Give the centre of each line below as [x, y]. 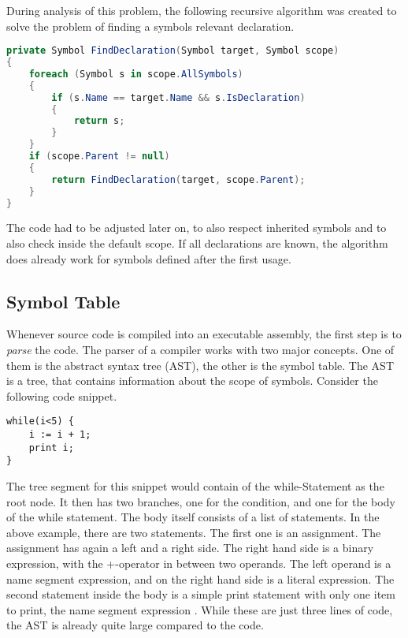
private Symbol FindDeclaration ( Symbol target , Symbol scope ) [173, 51]
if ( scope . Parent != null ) [99, 157]
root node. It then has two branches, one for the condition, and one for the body [201, 501]
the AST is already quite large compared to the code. [135, 625]
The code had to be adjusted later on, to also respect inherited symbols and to [197, 228]
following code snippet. [62, 395]
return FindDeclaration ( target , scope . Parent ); [178, 179]
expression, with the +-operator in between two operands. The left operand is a [199, 563]
